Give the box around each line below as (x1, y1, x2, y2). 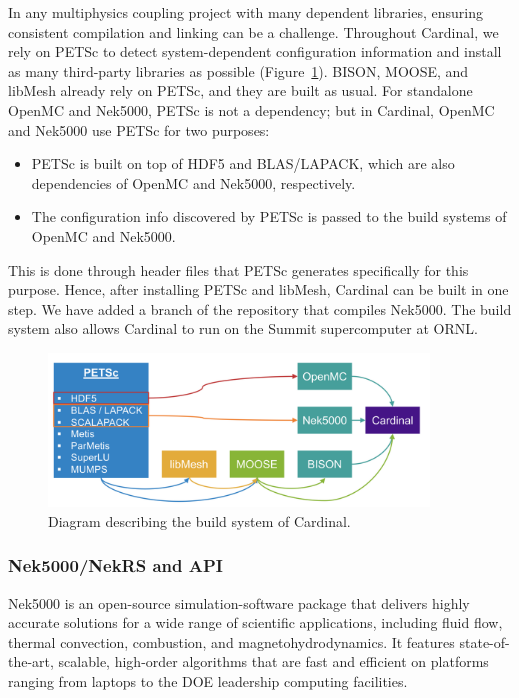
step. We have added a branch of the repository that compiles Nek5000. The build (8, 298, 512, 319)
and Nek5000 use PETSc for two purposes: (8, 119, 270, 140)
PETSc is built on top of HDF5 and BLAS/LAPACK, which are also (31, 153, 455, 174)
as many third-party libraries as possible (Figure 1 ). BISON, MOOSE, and (8, 60, 469, 81)
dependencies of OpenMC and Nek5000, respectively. (31, 172, 356, 193)
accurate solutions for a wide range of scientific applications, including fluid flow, (8, 612, 503, 633)
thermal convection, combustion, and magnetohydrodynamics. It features (8, 631, 455, 652)
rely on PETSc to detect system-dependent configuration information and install (8, 41, 502, 62)
